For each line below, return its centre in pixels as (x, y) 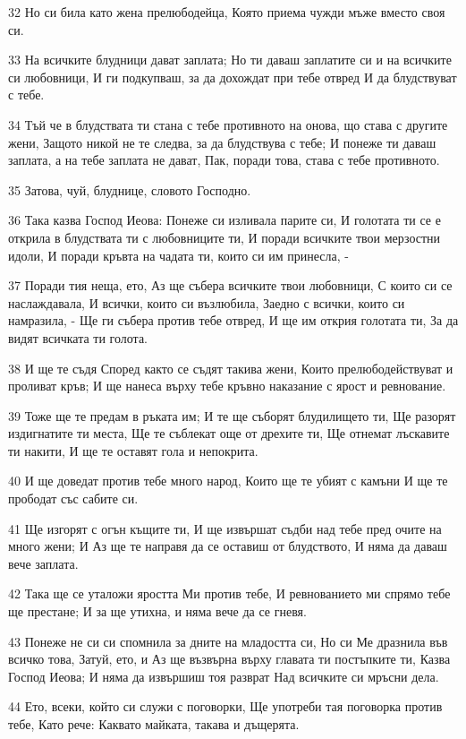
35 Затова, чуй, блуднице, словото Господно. (130, 189)
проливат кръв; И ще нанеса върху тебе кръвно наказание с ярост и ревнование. (227, 386)
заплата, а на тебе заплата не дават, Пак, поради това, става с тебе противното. (224, 160)
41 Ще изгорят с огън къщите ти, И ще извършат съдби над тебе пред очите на (225, 528)
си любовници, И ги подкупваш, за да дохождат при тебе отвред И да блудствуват (233, 77)
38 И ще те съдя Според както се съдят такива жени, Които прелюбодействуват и (231, 368)
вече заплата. (43, 563)
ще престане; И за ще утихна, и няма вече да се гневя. (157, 611)
